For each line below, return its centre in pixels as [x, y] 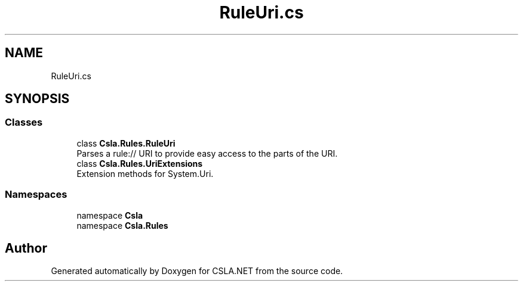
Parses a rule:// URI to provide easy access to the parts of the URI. [207, 153]
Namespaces [36, 195]
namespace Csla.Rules [122, 225]
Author [26, 248]
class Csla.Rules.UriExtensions [140, 163]
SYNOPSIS [37, 99]
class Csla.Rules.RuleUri [126, 143]
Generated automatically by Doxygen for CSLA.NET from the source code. [197, 271]
